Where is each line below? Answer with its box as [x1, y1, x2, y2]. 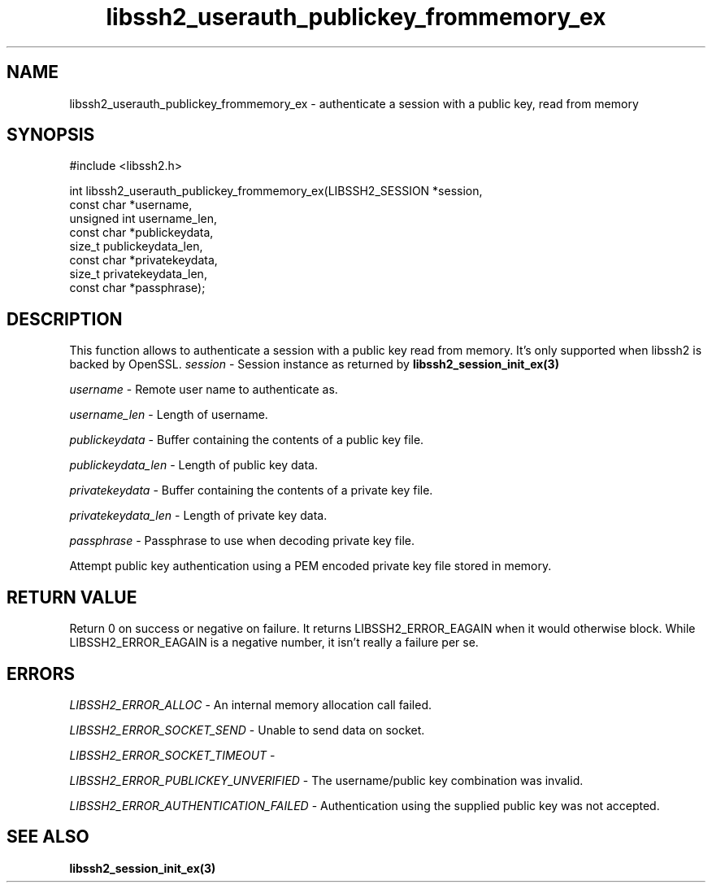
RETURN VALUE [7, 586, 137, 608]
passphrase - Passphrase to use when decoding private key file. [69, 534, 415, 548]
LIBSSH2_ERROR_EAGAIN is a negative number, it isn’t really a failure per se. [69, 635, 479, 650]
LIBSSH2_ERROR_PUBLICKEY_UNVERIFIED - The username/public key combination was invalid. [69, 773, 584, 787]
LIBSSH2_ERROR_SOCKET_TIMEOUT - [69, 747, 276, 762]
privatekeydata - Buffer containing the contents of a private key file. [69, 483, 433, 498]
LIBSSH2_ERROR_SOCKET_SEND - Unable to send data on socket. [69, 722, 425, 737]
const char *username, [69, 198, 193, 212]
